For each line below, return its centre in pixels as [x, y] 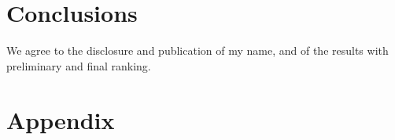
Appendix [61, 119]
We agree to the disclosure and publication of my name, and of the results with [197, 50]
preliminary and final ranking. [79, 65]
